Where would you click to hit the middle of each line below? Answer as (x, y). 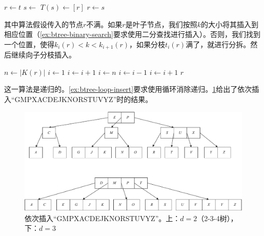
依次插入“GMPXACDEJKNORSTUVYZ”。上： (103, 218)
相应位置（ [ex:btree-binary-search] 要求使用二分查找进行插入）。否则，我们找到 (132, 34)
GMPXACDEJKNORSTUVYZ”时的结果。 (84, 99)
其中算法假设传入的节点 (44, 24)
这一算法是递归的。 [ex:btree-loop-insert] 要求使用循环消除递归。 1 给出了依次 (128, 89)
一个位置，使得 (29, 44)
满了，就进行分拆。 (218, 44)
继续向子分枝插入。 (43, 55)
